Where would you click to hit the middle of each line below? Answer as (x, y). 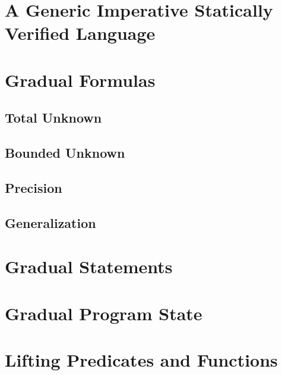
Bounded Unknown (65, 153)
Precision (34, 187)
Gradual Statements (89, 266)
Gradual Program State (104, 313)
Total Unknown (53, 118)
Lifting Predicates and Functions (141, 360)
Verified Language (80, 33)
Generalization (50, 222)
